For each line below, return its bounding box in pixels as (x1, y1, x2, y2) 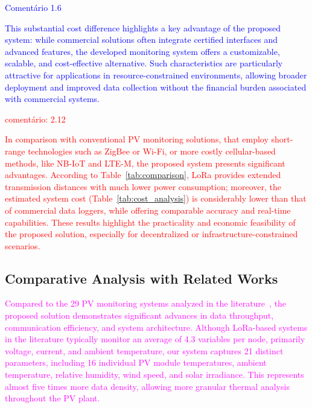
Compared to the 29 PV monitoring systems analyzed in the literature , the (5, 297, 287, 310)
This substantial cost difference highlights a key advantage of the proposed (5, 21, 281, 34)
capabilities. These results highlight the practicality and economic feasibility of (5, 215, 296, 228)
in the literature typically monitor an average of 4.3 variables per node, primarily (5, 333, 305, 345)
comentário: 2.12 (5, 112, 66, 125)
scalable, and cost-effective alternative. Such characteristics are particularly (5, 57, 283, 69)
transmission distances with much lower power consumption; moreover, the (5, 180, 281, 193)
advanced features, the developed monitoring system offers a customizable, (5, 45, 280, 57)
